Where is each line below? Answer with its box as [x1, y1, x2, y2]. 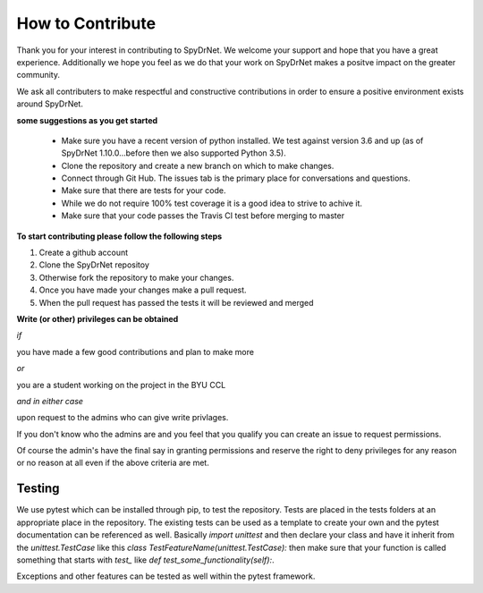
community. [16, 70, 60, 80]
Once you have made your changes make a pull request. [38, 284, 247, 295]
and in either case [16, 395, 84, 406]
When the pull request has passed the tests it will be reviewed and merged [38, 297, 314, 308]
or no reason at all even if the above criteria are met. [16, 457, 209, 469]
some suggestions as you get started [16, 114, 158, 125]
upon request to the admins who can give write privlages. [16, 412, 229, 423]
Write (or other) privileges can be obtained [16, 313, 179, 324]
